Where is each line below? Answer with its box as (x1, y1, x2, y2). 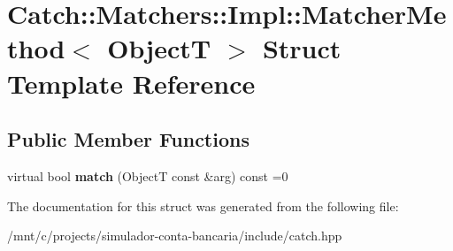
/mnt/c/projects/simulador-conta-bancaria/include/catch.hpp (7, 226, 342, 245)
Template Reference (7, 65, 256, 101)
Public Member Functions (7, 125, 250, 153)
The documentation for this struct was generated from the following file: (7, 196, 399, 215)
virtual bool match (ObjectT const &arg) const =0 (7, 166, 288, 185)
